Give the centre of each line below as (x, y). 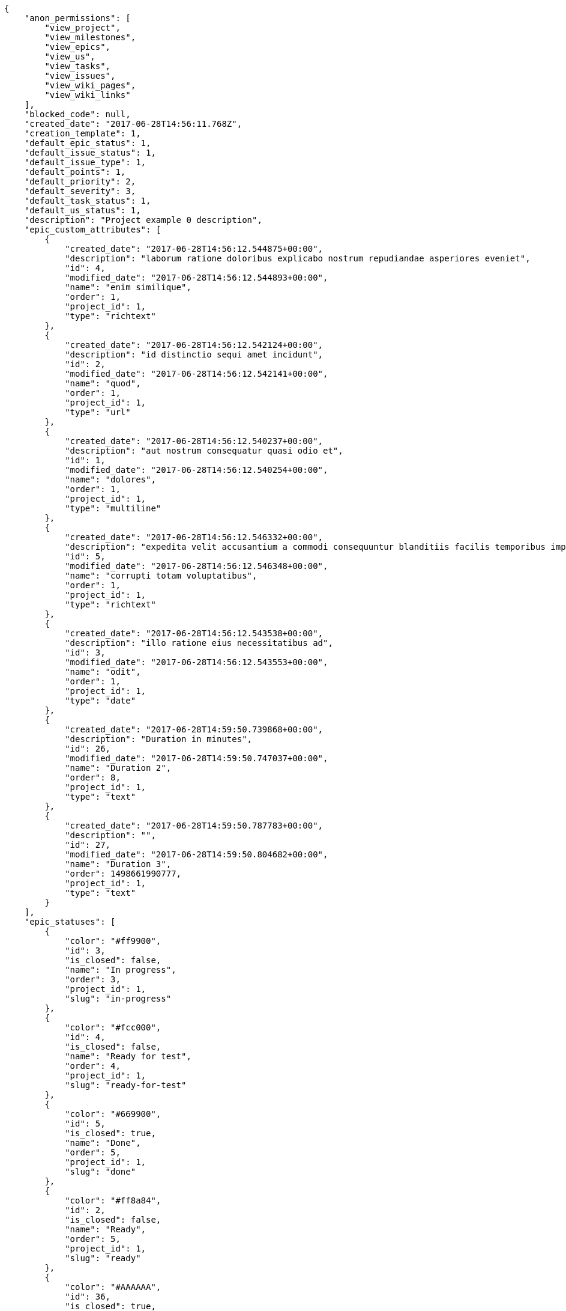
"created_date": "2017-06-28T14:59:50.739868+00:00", (194, 729)
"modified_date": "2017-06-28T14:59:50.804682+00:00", (197, 854)
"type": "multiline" (113, 508)
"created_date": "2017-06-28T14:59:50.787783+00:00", (194, 826)
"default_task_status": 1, (88, 201)
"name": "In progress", (121, 970)
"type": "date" (101, 701)
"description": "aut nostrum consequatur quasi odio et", (204, 451)
